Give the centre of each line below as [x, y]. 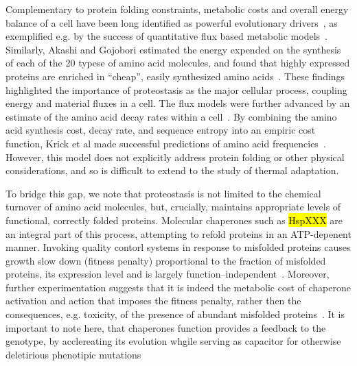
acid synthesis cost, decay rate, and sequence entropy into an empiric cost [161, 130]
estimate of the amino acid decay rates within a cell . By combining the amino [171, 116]
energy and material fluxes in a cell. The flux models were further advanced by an [178, 103]
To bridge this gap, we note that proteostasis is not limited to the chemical [163, 193]
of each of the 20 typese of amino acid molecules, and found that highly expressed [178, 63]
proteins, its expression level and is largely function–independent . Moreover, [168, 274]
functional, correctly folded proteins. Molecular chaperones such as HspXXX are [174, 220]
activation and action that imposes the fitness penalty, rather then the [153, 301]
